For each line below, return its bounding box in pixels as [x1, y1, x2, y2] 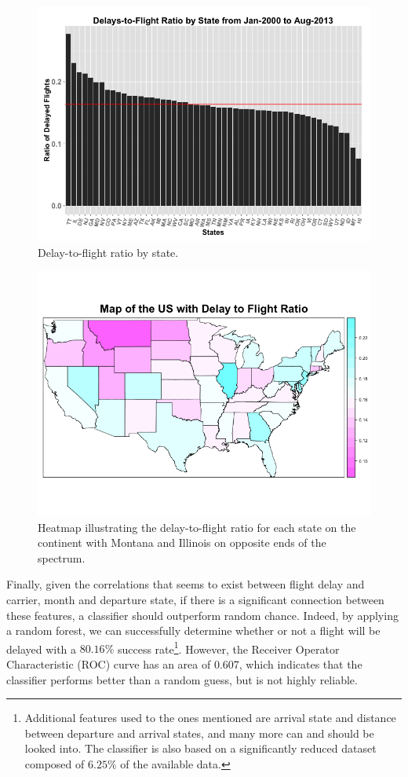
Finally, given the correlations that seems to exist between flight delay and [6, 576, 365, 592]
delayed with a [6, 640, 77, 657]
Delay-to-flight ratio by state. [38, 244, 179, 260]
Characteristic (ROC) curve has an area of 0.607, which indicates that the [6, 655, 362, 672]
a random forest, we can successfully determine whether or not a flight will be [6, 622, 381, 639]
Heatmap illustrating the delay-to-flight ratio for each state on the [38, 519, 356, 535]
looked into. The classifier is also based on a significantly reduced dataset [24, 740, 377, 757]
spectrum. [38, 549, 86, 566]
